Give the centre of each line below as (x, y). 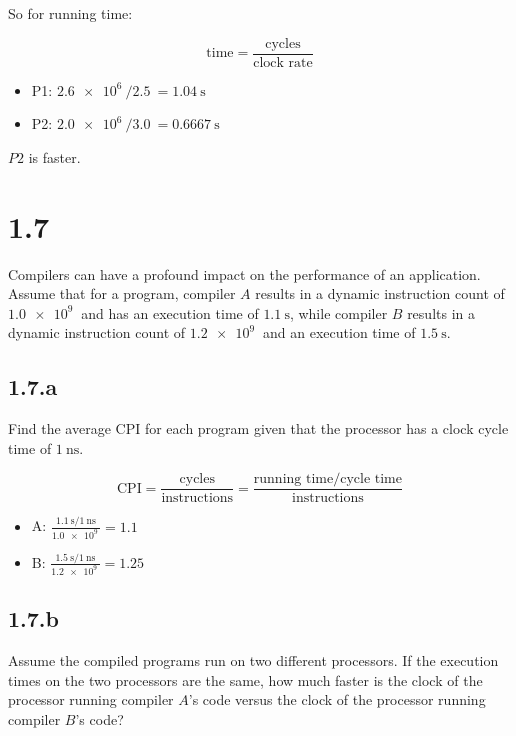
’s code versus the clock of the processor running (337, 699)
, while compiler (338, 312)
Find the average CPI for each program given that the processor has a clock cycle (258, 428)
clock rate (283, 62)
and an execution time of (339, 332)
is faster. (54, 156)
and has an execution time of (170, 312)
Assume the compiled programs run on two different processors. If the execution (253, 659)
